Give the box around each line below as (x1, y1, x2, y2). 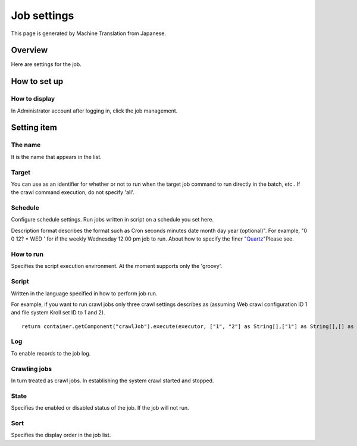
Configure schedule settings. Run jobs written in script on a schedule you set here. (11, 216, 214, 223)
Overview (11, 45, 48, 55)
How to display (11, 95, 55, 103)
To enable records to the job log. (11, 350, 91, 357)
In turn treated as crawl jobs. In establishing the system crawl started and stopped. (11, 377, 214, 384)
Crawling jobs (11, 364, 52, 373)
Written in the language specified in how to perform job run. (11, 289, 158, 297)
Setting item (11, 123, 58, 133)
